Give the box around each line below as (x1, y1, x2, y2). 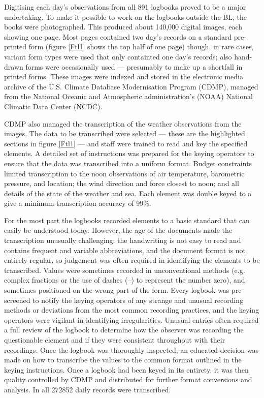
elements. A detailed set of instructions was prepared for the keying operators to (4, 148, 254, 159)
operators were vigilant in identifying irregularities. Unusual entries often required (4, 314, 259, 325)
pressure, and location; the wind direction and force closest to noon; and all (4, 178, 239, 189)
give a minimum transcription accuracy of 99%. (4, 198, 151, 208)
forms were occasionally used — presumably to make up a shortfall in (25, 61, 243, 72)
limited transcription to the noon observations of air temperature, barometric (4, 168, 245, 178)
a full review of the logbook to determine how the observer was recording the (4, 324, 244, 335)
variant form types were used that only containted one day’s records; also (4, 51, 232, 62)
